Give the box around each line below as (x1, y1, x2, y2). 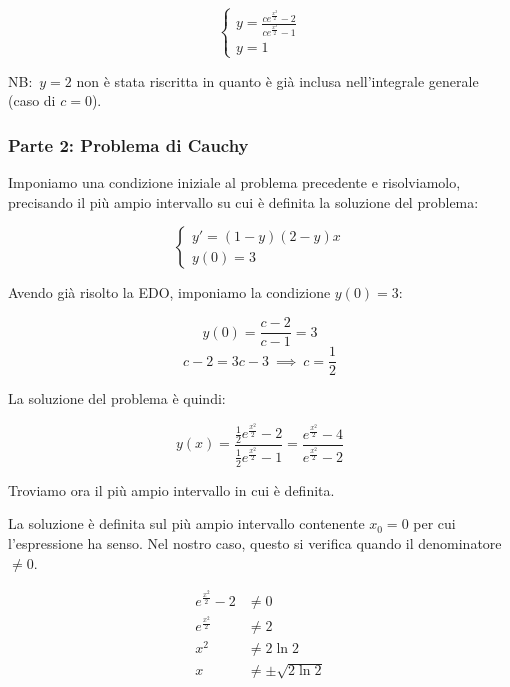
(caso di (8, 90, 56, 111)
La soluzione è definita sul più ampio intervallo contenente (8, 513, 365, 534)
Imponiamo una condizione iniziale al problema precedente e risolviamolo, (8, 172, 461, 193)
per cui (413, 513, 456, 534)
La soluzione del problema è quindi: (8, 388, 226, 409)
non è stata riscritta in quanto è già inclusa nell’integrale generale (76, 70, 479, 91)
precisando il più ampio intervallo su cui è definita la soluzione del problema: (8, 191, 479, 212)
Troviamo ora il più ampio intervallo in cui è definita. (8, 479, 335, 500)
